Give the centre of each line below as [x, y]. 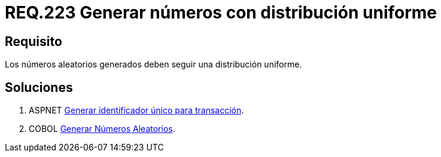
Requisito [34, 41]
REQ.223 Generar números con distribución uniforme [221, 13]
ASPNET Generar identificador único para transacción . [136, 110]
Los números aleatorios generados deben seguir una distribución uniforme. [153, 64]
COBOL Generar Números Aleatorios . [102, 129]
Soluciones [39, 87]
